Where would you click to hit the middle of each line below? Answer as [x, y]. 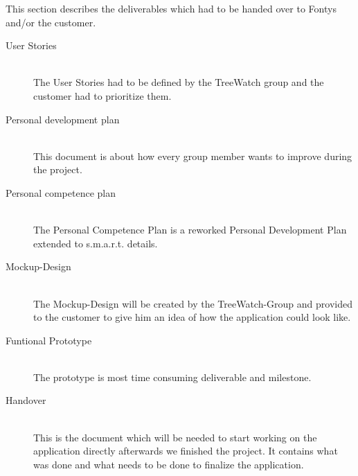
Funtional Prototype [49, 340]
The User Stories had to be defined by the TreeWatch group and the [179, 82]
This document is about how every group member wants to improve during [193, 156]
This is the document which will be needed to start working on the [175, 437]
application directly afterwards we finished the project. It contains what [186, 451]
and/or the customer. [51, 22]
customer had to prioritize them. [102, 95]
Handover [26, 400]
